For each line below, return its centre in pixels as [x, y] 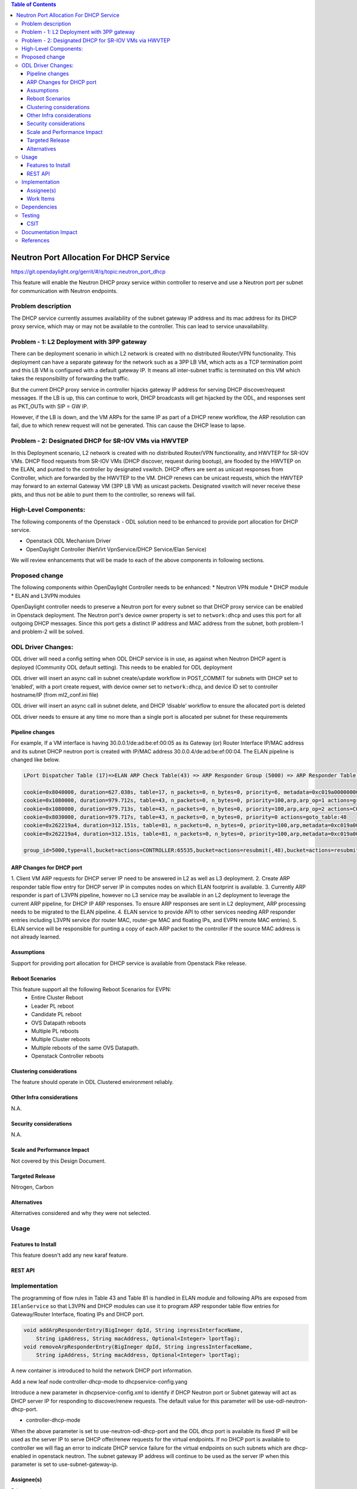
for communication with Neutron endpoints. [65, 291]
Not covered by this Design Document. [59, 1161]
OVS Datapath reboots [59, 1023]
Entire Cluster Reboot [57, 998]
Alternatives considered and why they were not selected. [81, 1213]
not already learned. [36, 937]
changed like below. [35, 759]
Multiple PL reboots [55, 1031]
